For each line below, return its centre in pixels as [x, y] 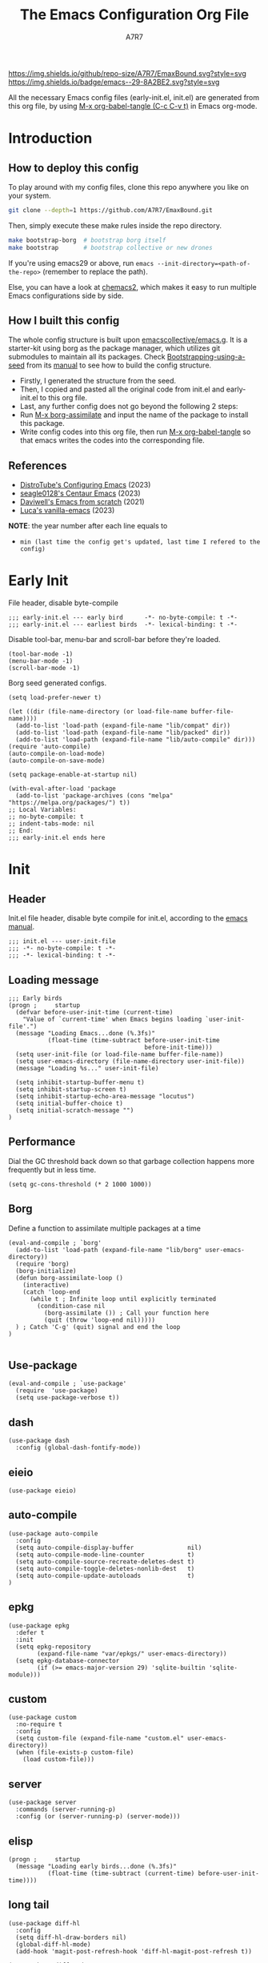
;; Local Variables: [43, 810]
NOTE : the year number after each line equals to [88, 526]
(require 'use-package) [57, 1391]
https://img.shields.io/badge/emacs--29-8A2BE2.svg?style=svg [114, 82]
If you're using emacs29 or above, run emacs [81, 263]
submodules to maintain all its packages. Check [87, 357]
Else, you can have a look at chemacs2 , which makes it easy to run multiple [133, 287]
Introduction [50, 138]
